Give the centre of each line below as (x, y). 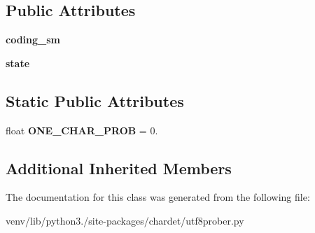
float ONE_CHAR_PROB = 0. (82, 130)
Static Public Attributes (95, 100)
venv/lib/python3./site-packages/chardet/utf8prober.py (125, 220)
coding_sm (33, 40)
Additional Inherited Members (119, 168)
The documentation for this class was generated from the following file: (158, 197)
